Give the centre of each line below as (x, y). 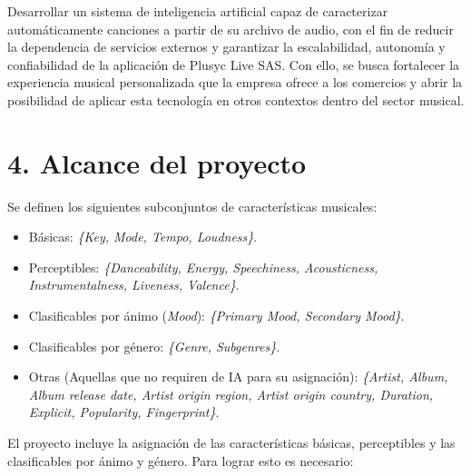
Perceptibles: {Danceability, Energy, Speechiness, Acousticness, (203, 267)
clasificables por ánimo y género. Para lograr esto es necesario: (181, 460)
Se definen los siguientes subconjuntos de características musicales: (192, 206)
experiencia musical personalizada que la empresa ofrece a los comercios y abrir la (235, 82)
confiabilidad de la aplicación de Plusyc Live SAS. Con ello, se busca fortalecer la (234, 64)
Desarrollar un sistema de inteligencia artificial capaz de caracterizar (198, 11)
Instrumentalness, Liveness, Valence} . (134, 285)
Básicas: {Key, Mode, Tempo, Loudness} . (143, 237)
